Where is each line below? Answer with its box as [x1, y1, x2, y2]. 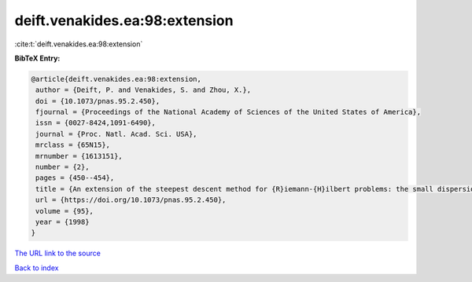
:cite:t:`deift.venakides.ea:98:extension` [14, 39, 143, 49]
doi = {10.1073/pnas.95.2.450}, [35, 97, 160, 105]
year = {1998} [35, 218, 90, 226]
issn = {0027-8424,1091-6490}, [35, 119, 157, 127]
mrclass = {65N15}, [35, 141, 110, 149]
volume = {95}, [35, 207, 94, 215]
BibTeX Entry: [14, 53, 61, 63]
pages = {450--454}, [35, 174, 115, 182]
